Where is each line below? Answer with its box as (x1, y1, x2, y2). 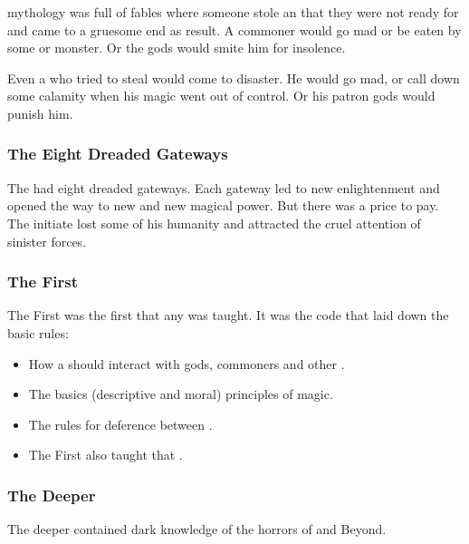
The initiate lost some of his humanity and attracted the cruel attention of (7, 213, 421, 232)
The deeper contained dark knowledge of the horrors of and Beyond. (7, 520, 387, 539)
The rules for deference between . (28, 414, 213, 433)
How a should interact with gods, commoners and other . (28, 354, 345, 373)
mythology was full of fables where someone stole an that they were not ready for (7, 3, 459, 21)
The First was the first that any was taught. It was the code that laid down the (7, 306, 449, 325)
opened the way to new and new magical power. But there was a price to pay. (7, 196, 439, 215)
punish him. (7, 103, 73, 122)
